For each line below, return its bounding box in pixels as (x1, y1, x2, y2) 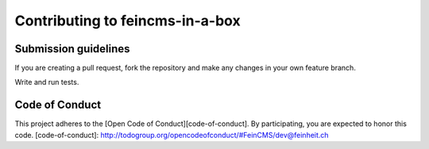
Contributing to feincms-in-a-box (14, 12, 242, 29)
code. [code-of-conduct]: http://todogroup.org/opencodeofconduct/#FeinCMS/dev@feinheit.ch (14, 130, 329, 139)
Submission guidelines (14, 42, 130, 55)
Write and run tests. (14, 78, 79, 87)
